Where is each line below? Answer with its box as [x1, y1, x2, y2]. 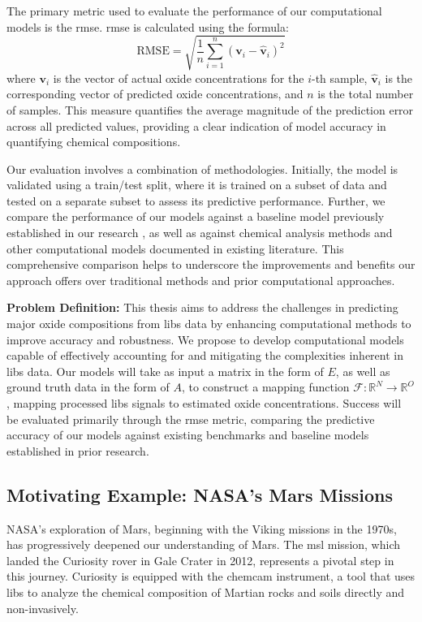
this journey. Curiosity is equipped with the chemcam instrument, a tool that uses [6, 568, 416, 585]
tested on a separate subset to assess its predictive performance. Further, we [6, 192, 385, 209]
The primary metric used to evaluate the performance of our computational [6, 2, 382, 19]
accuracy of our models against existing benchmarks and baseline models [6, 426, 369, 443]
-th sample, [311, 69, 368, 86]
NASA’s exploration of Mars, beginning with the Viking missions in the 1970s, [6, 520, 397, 537]
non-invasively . [6, 599, 79, 616]
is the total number [317, 85, 414, 102]
